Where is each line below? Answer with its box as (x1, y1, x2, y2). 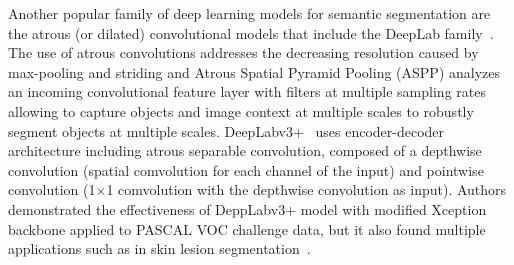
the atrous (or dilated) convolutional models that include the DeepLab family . (8, 22, 494, 43)
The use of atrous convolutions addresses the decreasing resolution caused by (8, 42, 479, 63)
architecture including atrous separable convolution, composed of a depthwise (8, 140, 482, 161)
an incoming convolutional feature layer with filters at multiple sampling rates (8, 81, 486, 102)
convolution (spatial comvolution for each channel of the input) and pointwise (8, 159, 484, 180)
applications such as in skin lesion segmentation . (8, 238, 311, 259)
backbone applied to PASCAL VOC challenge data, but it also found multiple (8, 218, 486, 239)
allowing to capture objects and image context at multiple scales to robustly (8, 100, 474, 121)
